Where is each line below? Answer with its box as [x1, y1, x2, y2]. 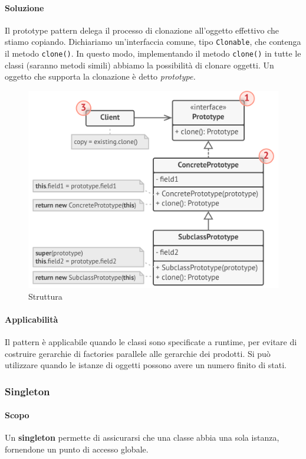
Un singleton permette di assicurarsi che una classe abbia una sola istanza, [5, 431, 279, 444]
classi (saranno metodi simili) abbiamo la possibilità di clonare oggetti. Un [5, 58, 274, 71]
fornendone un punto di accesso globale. [5, 443, 149, 455]
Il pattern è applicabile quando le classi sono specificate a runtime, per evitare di [5, 336, 297, 348]
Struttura [28, 290, 62, 302]
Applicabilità [5, 313, 58, 325]
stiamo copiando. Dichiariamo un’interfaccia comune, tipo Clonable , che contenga [5, 35, 301, 48]
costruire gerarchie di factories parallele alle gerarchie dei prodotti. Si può [5, 347, 271, 359]
